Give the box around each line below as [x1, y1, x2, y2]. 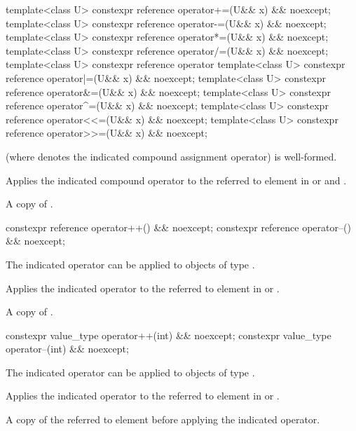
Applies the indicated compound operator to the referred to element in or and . [6, 172, 347, 187]
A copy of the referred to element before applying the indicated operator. [6, 412, 320, 427]
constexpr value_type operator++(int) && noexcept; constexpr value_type [6, 327, 331, 342]
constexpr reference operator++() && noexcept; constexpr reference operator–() [6, 219, 351, 234]
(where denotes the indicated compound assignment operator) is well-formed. [6, 149, 337, 163]
